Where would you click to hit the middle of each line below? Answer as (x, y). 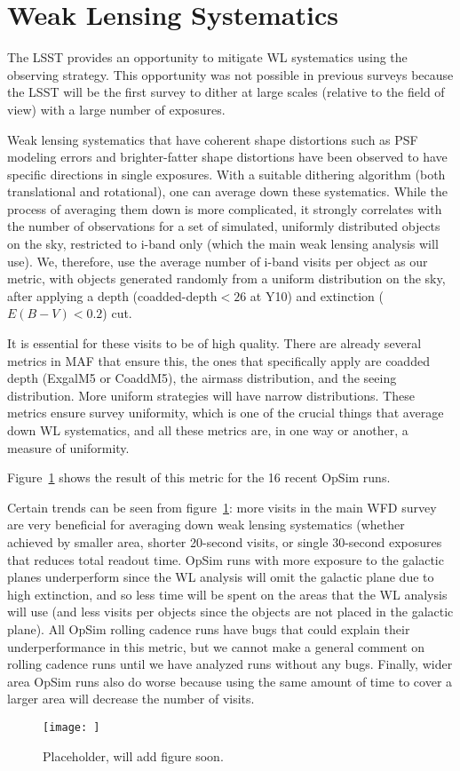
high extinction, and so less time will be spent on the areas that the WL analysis (227, 594)
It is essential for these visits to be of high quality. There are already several (214, 343)
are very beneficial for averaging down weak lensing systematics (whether (206, 525)
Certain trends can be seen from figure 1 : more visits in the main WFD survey (222, 507)
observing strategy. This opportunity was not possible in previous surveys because (230, 74)
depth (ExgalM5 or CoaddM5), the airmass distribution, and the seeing (202, 378)
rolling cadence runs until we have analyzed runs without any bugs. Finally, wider (230, 664)
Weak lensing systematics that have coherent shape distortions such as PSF (213, 139)
